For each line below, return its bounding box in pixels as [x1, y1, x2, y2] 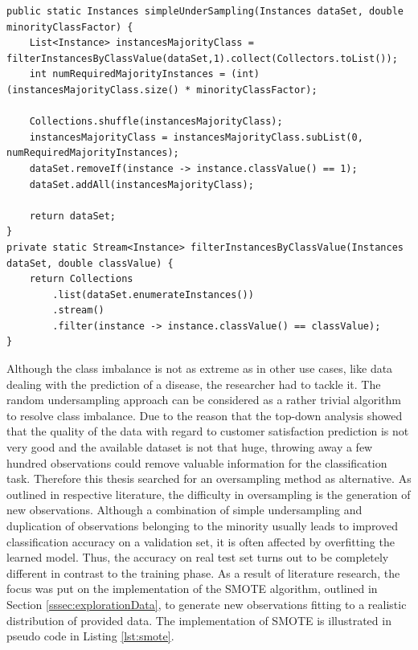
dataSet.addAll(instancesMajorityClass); [29, 178, 254, 190]
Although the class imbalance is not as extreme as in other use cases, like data [6, 360, 393, 377]
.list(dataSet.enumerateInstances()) [52, 288, 254, 300]
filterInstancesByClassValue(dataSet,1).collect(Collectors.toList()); [6, 52, 398, 64]
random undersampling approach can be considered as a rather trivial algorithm [6, 391, 401, 408]
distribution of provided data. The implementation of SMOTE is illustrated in [6, 611, 391, 628]
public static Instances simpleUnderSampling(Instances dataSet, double [6, 6, 404, 17]
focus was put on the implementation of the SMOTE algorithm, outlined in [6, 580, 378, 597]
